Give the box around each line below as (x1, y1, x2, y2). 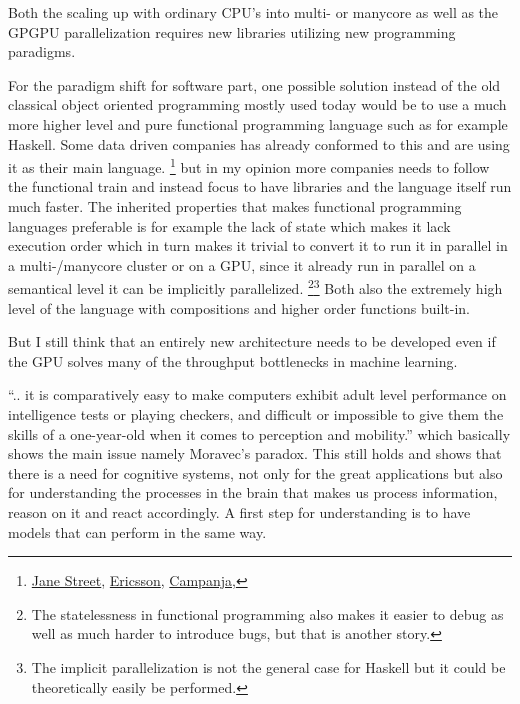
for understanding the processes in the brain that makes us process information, (8, 482, 498, 503)
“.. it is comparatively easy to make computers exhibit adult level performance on (8, 384, 507, 405)
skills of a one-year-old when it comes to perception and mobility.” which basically (8, 423, 511, 444)
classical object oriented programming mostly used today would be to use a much (8, 94, 507, 115)
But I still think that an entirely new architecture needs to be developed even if (8, 331, 496, 352)
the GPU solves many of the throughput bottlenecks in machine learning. (8, 350, 458, 371)
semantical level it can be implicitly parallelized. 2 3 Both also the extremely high (8, 275, 503, 299)
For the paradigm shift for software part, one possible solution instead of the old (8, 74, 501, 95)
